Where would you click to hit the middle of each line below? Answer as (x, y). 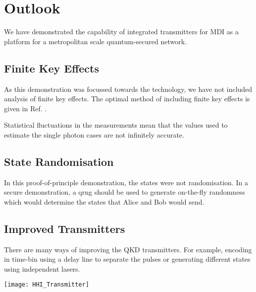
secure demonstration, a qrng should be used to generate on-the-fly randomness (125, 192)
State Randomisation (59, 161)
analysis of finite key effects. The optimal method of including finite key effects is (127, 99)
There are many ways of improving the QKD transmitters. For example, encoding (128, 249)
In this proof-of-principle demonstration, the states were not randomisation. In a (126, 182)
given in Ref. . (26, 108)
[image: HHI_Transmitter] (47, 285)
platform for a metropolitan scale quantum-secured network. (96, 41)
